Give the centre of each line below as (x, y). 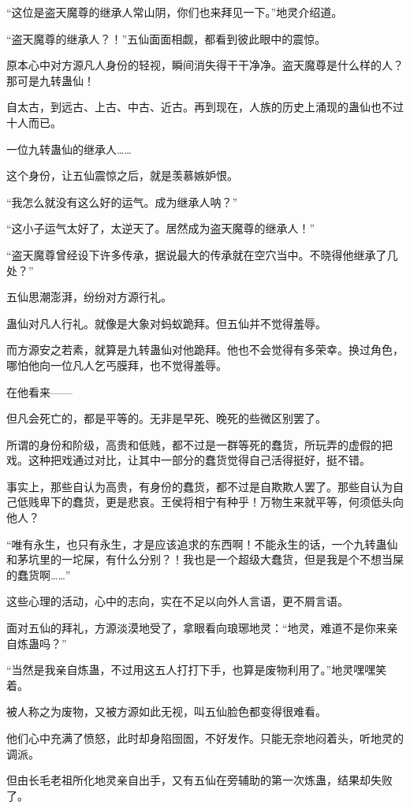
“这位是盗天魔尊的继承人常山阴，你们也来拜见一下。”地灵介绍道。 (175, 12)
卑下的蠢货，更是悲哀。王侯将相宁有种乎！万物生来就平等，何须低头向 (221, 502)
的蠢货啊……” (39, 574)
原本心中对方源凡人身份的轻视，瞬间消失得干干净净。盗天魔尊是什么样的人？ (205, 65)
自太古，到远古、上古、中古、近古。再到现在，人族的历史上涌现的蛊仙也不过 (205, 107)
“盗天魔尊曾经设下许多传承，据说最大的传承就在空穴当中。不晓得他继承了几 (202, 254)
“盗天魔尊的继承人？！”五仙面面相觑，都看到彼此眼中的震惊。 (166, 38)
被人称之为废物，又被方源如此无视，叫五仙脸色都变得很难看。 (166, 711)
